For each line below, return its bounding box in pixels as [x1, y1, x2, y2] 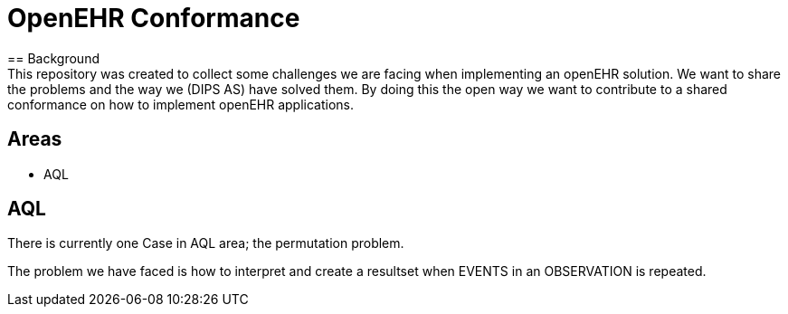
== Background [7, 50, 100, 66]
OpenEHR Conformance [7, 3, 300, 33]
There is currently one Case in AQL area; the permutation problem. [7, 235, 404, 252]
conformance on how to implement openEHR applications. [7, 96, 355, 112]
